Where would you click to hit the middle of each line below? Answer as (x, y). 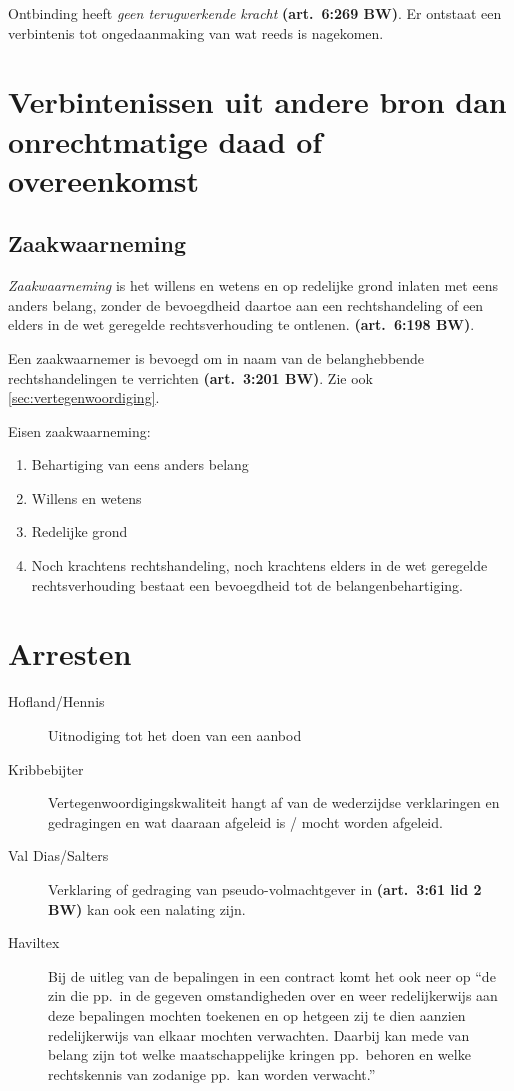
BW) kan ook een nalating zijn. (147, 908)
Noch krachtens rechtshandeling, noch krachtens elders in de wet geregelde (259, 565)
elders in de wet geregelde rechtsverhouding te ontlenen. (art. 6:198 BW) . (241, 324)
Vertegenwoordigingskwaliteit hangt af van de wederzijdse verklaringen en (274, 802)
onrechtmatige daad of (165, 140)
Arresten (70, 653)
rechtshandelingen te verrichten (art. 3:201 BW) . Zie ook (190, 377)
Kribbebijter (46, 768)
